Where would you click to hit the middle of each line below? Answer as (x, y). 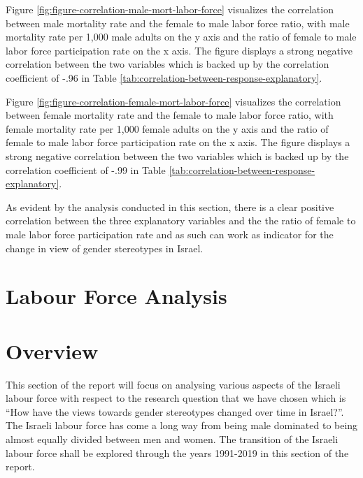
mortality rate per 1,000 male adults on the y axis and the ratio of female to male (181, 37)
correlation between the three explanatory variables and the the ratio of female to (181, 220)
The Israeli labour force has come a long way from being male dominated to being (182, 425)
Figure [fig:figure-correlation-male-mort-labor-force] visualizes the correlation (170, 9)
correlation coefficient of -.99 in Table (86, 169)
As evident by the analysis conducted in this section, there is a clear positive (170, 207)
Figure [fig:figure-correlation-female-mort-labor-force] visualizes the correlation (173, 101)
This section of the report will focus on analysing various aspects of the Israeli (173, 384)
